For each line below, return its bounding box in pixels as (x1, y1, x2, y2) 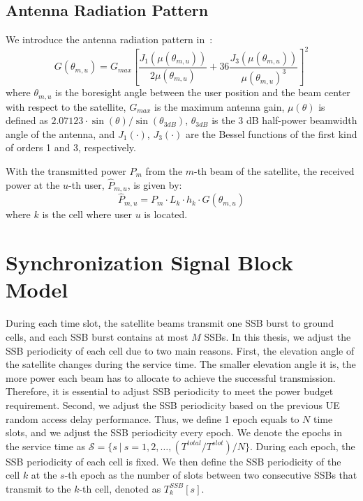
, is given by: (127, 177, 182, 192)
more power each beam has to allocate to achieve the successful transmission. (6, 370, 336, 385)
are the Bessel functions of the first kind (185, 126, 357, 141)
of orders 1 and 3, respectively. (6, 140, 136, 155)
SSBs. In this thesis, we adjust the (204, 329, 351, 344)
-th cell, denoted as (79, 481, 161, 495)
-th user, (68, 177, 105, 192)
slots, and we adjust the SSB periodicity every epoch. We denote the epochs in (6, 425, 343, 440)
